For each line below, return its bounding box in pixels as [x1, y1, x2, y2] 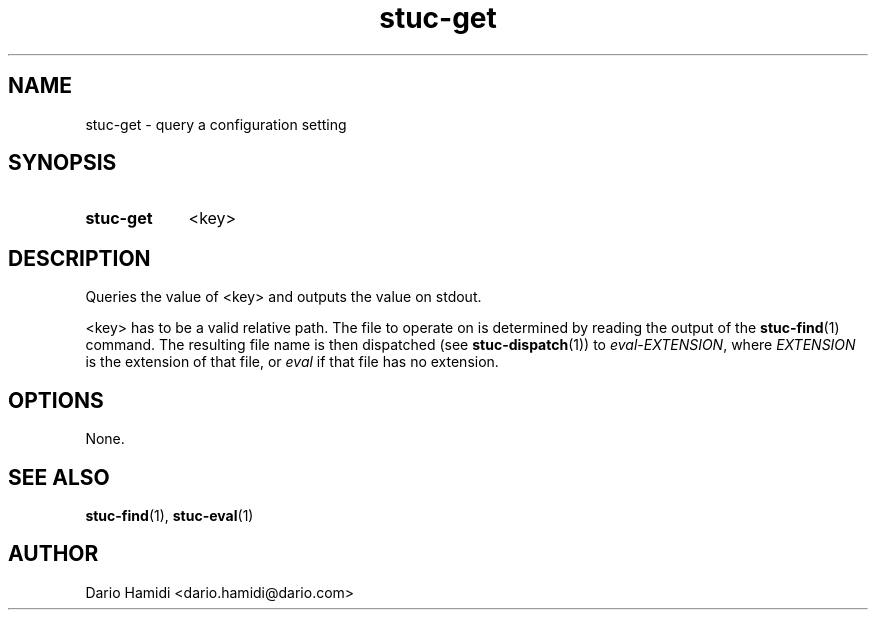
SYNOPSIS [8, 150, 117, 176]
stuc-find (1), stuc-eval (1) [85, 506, 254, 524]
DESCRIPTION [8, 245, 151, 271]
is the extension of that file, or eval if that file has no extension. [85, 353, 499, 371]
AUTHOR [8, 541, 99, 567]
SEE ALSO [8, 464, 110, 490]
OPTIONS [8, 387, 104, 413]
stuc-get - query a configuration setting [85, 115, 347, 133]
